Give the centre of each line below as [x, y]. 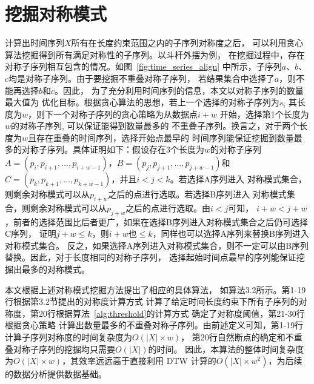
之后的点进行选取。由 [168, 207]
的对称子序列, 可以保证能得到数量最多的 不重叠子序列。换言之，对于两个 [155, 126]
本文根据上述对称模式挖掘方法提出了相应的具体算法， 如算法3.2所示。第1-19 [155, 289]
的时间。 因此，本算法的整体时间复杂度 [226, 349]
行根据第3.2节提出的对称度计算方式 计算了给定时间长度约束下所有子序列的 [152, 301]
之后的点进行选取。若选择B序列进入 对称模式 [197, 194]
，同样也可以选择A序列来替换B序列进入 [231, 233]
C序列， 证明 [31, 233]
